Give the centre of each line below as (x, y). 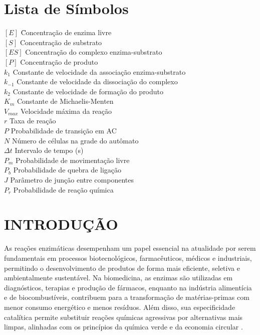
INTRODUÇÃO (61, 224)
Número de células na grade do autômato (75, 140)
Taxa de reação (33, 121)
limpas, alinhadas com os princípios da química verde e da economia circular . (123, 327)
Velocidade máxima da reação (66, 111)
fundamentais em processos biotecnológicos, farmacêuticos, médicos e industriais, (128, 258)
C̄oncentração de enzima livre (66, 32)
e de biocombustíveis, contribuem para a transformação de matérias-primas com (127, 297)
